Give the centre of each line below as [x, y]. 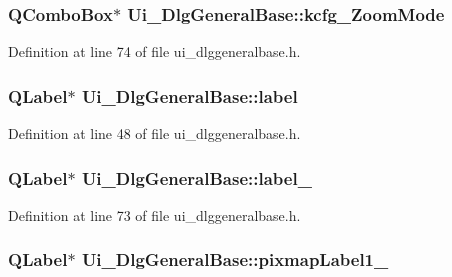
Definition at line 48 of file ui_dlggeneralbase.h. [154, 133]
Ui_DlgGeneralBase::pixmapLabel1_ [235, 259]
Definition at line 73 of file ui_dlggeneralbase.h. [154, 214]
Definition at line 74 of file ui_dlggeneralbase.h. [154, 51]
